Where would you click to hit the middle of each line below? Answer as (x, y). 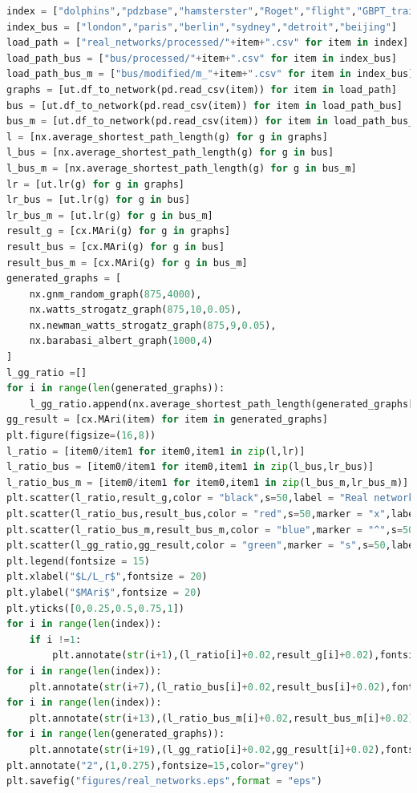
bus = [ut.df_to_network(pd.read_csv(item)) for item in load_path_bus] (205, 105)
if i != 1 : (55, 639)
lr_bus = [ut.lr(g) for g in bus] (99, 200)
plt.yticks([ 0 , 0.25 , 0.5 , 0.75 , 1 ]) (96, 608)
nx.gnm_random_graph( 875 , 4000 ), (115, 294)
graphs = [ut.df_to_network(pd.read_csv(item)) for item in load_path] (202, 89)
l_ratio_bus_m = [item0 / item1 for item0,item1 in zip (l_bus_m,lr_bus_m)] (208, 482)
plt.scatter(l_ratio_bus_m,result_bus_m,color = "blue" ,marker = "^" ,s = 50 (211, 530)
